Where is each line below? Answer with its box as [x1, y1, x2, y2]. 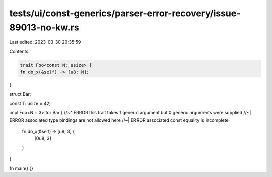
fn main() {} [9, 165, 34, 171]
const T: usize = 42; [9, 100, 51, 106]
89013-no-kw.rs [9, 22, 79, 33]
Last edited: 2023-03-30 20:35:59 [9, 39, 81, 45]
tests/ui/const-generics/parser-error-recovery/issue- [9, 8, 241, 19]
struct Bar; [9, 91, 31, 97]
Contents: [9, 48, 30, 54]
